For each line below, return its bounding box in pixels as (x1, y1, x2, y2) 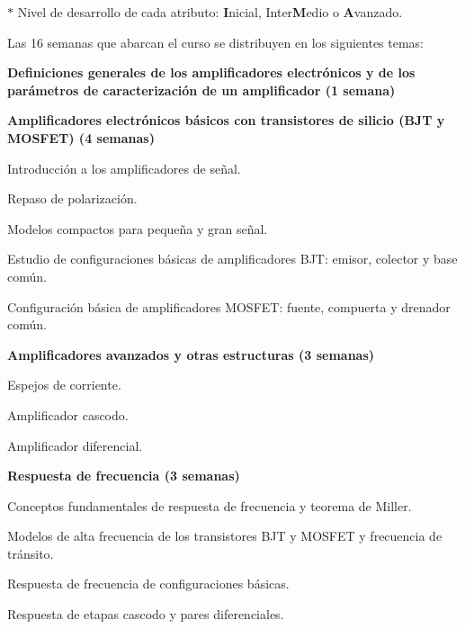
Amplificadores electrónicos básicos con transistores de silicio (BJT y (7, 111, 445, 130)
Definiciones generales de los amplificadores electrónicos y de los (7, 63, 416, 82)
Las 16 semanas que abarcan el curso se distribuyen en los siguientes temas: (7, 32, 425, 51)
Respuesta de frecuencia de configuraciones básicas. (7, 574, 290, 593)
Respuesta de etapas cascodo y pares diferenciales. (7, 605, 284, 624)
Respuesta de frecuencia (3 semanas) (7, 466, 240, 485)
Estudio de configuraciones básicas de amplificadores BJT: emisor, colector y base (7, 249, 458, 268)
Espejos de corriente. (7, 375, 121, 394)
